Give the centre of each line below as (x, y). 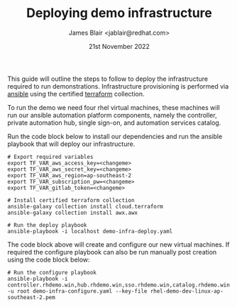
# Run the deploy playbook (47, 225)
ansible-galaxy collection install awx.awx (73, 213)
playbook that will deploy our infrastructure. (71, 144)
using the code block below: (49, 259)
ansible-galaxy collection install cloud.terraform (85, 206)
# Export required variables (50, 157)
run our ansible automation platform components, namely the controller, (112, 115)
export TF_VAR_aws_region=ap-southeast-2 (70, 175)
